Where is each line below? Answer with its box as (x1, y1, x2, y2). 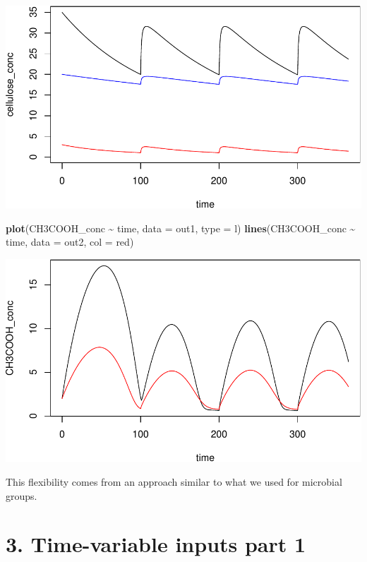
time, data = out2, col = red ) (6, 234, 134, 249)
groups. (6, 488, 37, 503)
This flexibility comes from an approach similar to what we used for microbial (6, 474, 342, 489)
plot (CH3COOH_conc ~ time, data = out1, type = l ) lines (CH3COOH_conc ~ (6, 220, 356, 235)
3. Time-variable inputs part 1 (6, 530, 306, 558)
